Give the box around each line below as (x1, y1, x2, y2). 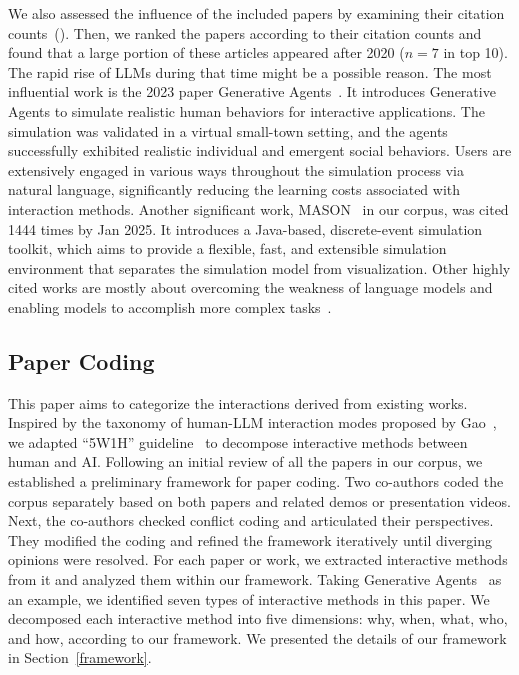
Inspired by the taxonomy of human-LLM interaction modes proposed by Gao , (8, 412, 497, 433)
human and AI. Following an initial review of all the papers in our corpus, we (8, 451, 483, 472)
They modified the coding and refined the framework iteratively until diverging (8, 529, 493, 550)
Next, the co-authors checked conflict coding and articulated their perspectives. (8, 510, 494, 531)
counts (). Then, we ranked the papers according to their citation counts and (8, 22, 482, 43)
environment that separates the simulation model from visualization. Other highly (8, 257, 511, 278)
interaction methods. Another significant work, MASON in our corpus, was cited (8, 198, 509, 219)
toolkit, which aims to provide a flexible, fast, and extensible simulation (8, 238, 447, 259)
